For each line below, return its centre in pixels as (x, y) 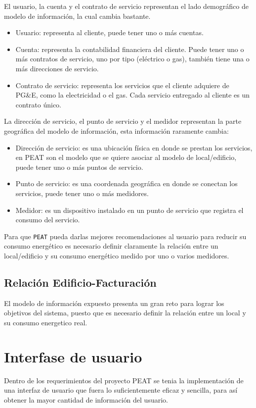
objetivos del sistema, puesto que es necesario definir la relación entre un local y (125, 313)
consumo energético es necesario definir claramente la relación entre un (111, 246)
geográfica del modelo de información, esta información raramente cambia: (116, 130)
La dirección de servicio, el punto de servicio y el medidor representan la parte (123, 121)
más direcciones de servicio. (57, 68)
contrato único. (39, 104)
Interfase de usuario (73, 356)
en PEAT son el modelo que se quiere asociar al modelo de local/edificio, (126, 157)
